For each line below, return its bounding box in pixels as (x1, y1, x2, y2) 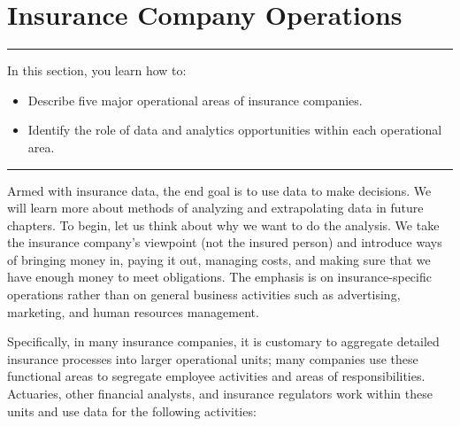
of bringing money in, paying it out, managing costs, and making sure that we (7, 250, 431, 268)
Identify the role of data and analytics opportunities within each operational (27, 120, 442, 139)
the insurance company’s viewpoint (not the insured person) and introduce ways (7, 233, 442, 252)
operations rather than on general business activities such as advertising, (7, 285, 401, 304)
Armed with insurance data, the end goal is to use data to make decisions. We (7, 181, 432, 199)
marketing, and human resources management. (7, 302, 259, 321)
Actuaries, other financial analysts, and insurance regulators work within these (7, 384, 433, 403)
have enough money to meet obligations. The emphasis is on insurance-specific (7, 267, 432, 286)
